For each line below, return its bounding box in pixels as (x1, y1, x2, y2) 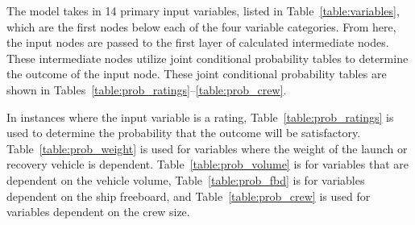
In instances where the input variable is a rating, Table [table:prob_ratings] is (6, 108, 394, 125)
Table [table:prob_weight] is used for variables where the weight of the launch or (6, 140, 408, 156)
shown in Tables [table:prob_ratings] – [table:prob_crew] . (6, 81, 287, 98)
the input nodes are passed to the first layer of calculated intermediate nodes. (6, 34, 389, 51)
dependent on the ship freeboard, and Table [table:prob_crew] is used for (6, 187, 371, 204)
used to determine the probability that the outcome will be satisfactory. (6, 124, 361, 141)
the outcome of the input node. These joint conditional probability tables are (6, 65, 387, 82)
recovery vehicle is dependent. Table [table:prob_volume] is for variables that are (6, 156, 409, 173)
